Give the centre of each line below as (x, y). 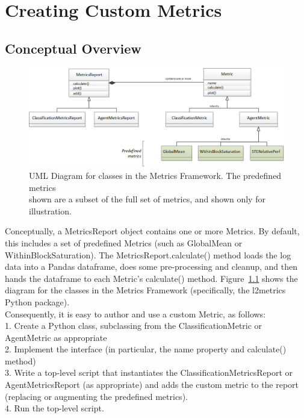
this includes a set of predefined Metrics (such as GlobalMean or (124, 242)
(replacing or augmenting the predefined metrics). (96, 396)
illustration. (50, 211)
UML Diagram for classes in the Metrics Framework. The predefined (155, 175)
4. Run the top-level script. (54, 408)
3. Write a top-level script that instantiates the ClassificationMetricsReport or (149, 373)
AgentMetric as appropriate (56, 337)
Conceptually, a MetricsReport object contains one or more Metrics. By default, (152, 231)
